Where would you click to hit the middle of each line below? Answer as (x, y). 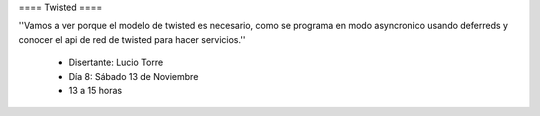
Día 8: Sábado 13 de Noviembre (133, 76)
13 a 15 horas (95, 90)
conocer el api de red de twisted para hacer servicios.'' (132, 39)
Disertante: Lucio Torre (116, 62)
